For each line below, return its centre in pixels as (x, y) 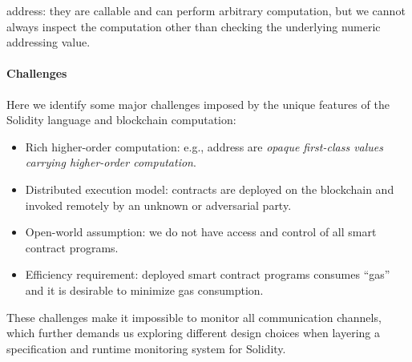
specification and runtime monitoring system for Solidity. (146, 348)
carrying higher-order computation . (111, 162)
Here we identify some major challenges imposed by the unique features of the (198, 104)
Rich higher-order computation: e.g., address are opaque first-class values (204, 146)
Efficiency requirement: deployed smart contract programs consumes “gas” (208, 274)
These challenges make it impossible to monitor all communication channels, (194, 317)
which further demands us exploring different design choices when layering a (194, 333)
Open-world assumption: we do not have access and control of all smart (201, 232)
